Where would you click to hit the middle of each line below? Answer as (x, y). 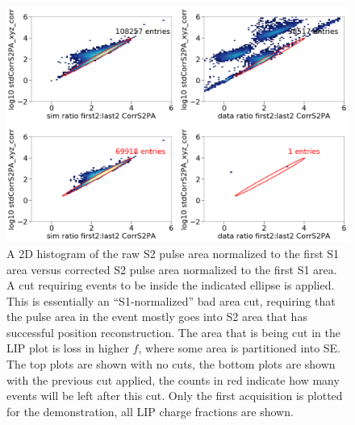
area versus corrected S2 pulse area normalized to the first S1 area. (172, 269)
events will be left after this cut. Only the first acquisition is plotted (175, 396)
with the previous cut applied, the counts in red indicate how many (173, 379)
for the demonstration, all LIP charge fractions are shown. (150, 411)
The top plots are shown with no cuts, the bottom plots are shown (171, 364)
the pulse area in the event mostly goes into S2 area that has (157, 317)
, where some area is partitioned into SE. (239, 348)
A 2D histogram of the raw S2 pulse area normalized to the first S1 (173, 253)
